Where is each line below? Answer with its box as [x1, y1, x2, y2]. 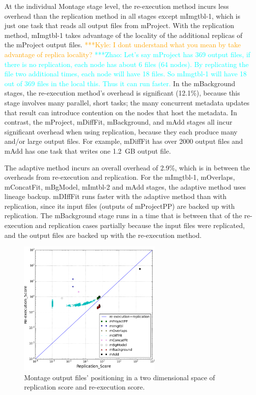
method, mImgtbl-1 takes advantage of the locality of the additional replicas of [4, 30, 243, 40]
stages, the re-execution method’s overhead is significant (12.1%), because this [4, 88, 240, 98]
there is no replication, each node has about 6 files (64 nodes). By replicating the [4, 59, 249, 69]
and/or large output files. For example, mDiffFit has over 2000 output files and [4, 136, 243, 146]
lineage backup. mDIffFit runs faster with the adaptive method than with [4, 191, 226, 201]
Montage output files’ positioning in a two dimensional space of [24, 372, 215, 382]
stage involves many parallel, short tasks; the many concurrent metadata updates [4, 97, 250, 107]
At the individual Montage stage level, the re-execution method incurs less [4, 1, 229, 11]
